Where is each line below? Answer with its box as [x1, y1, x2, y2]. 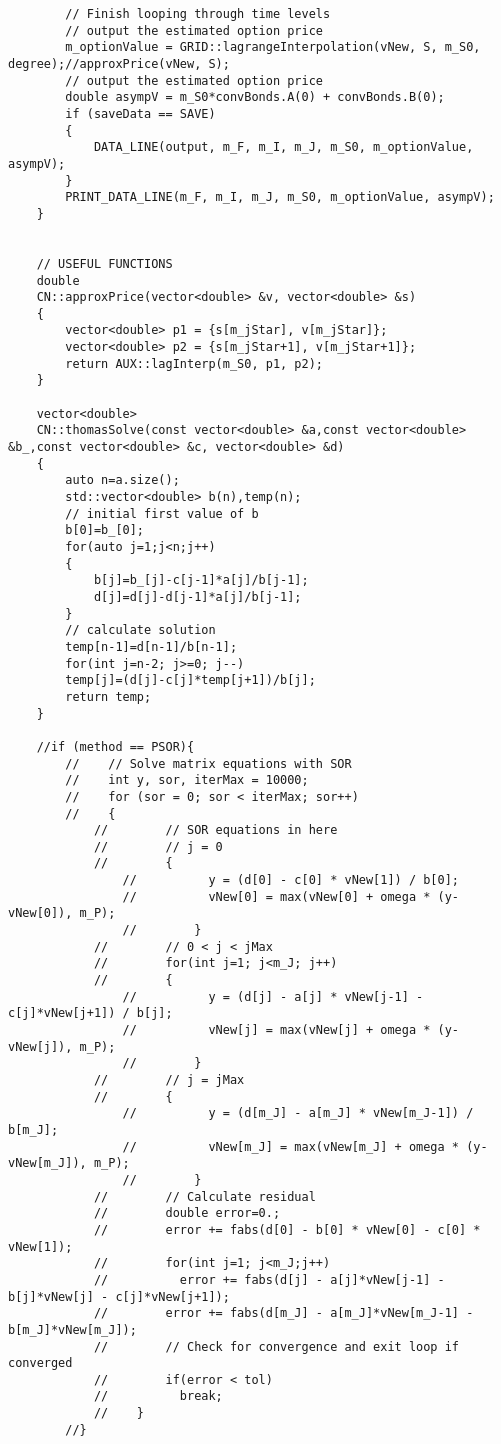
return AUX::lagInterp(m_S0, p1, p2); [65, 356, 323, 371]
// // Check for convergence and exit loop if [93, 1339, 460, 1354]
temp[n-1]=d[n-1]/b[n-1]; [65, 639, 238, 654]
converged [8, 1356, 73, 1371]
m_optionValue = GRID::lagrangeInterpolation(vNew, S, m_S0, [65, 40, 481, 55]
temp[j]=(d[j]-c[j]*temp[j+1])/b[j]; [65, 673, 316, 688]
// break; [93, 1389, 223, 1404]
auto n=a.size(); [65, 473, 180, 488]
